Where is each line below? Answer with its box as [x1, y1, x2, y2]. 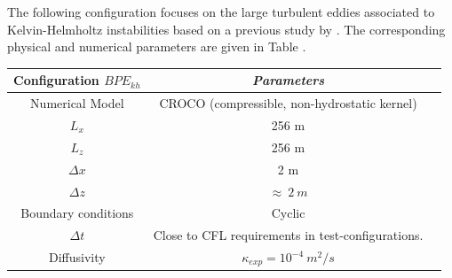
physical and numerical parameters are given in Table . [7, 37, 306, 56]
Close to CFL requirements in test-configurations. [153, 226, 424, 244]
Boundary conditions [20, 204, 134, 222]
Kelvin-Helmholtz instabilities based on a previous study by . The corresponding [7, 19, 446, 38]
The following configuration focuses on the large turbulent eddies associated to [7, 3, 435, 20]
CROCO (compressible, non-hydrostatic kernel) [159, 94, 417, 112]
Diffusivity [48, 248, 106, 266]
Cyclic [271, 204, 305, 222]
